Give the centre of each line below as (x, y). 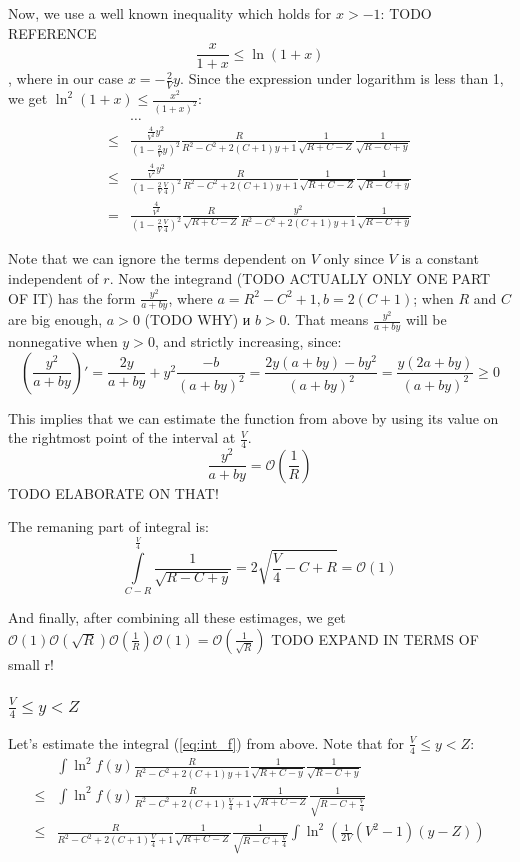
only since (353, 258)
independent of (53, 277)
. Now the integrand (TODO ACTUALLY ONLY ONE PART (300, 277)
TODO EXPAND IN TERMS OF (375, 638)
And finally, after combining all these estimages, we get (177, 617)
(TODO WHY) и (197, 319)
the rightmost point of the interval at (122, 437)
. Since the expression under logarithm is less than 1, (342, 78)
